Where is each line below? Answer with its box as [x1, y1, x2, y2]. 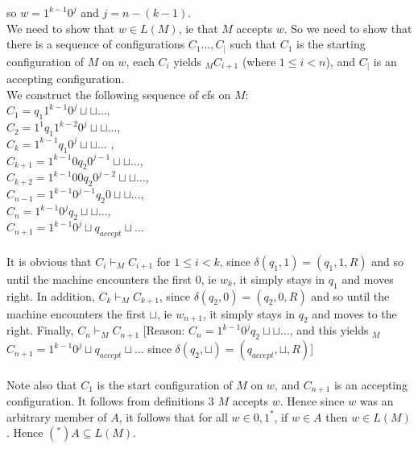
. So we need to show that [283, 19, 412, 36]
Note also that [6, 376, 77, 393]
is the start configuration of [97, 376, 233, 393]
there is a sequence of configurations [6, 35, 185, 52]
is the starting [296, 35, 366, 52]
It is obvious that [6, 252, 92, 269]
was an [359, 393, 394, 410]
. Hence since [279, 393, 345, 410]
